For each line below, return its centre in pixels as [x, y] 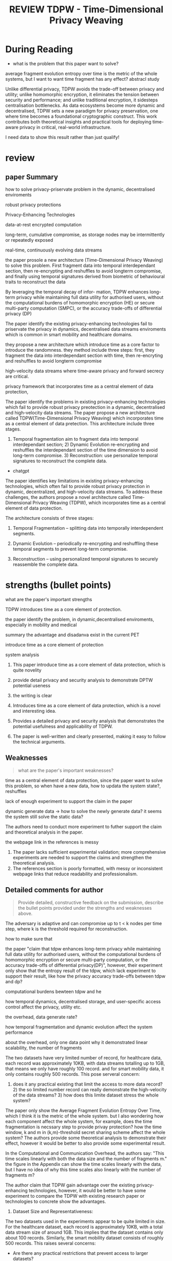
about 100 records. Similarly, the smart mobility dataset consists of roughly [84, 1237]
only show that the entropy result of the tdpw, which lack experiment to [81, 970]
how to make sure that [29, 939]
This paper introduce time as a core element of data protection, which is [89, 664]
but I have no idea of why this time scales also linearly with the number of [83, 1169]
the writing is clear [32, 695]
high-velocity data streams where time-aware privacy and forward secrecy [85, 371]
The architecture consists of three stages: [50, 518]
